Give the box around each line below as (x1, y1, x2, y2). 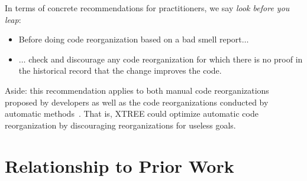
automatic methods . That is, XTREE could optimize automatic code (5, 107, 258, 120)
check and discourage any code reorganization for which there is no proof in (28, 52, 303, 65)
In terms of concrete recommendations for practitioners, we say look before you (5, 2, 290, 14)
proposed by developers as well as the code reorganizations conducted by (5, 96, 269, 108)
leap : (5, 13, 21, 25)
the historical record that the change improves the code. (18, 64, 222, 77)
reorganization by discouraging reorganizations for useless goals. (5, 119, 236, 131)
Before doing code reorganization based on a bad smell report (18, 33, 242, 45)
